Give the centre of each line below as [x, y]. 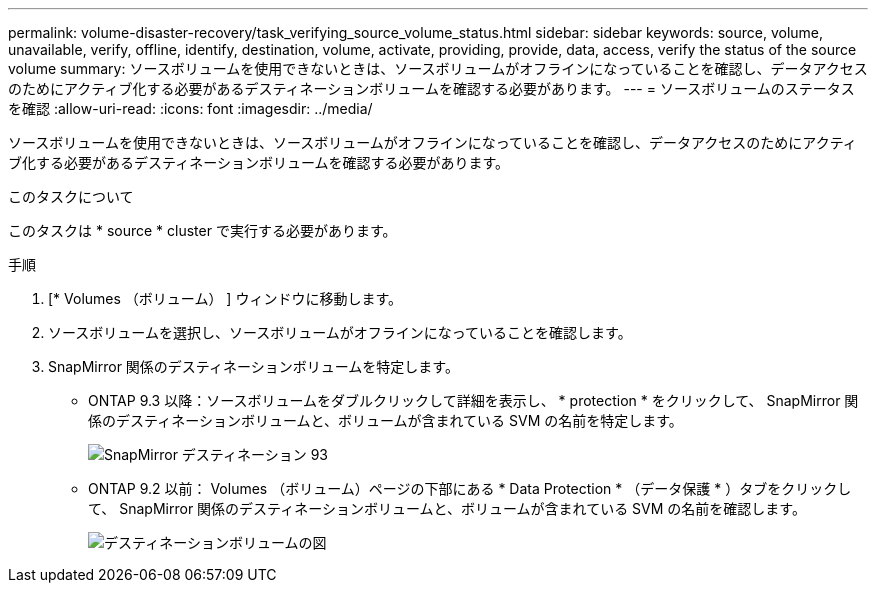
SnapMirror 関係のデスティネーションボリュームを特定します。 [253, 366]
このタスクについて [71, 196]
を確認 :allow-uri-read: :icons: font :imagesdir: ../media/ [190, 108]
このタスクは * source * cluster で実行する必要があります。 [202, 230]
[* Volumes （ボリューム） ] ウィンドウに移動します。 [225, 298]
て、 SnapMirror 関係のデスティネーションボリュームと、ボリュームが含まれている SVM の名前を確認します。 [447, 508]
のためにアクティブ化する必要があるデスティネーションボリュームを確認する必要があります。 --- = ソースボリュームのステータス [431, 88]
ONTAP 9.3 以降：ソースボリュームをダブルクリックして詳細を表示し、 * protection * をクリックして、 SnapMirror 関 [473, 400]
